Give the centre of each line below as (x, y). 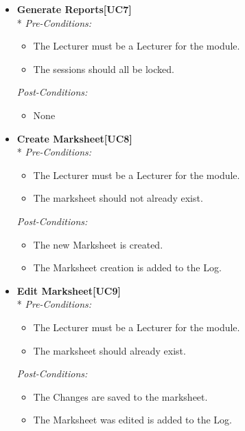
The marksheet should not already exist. (118, 198)
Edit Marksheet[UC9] (69, 290)
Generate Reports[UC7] (74, 9)
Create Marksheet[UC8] (74, 138)
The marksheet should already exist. (109, 350)
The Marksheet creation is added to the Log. (127, 267)
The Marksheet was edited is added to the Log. (132, 420)
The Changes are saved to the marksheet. (120, 396)
